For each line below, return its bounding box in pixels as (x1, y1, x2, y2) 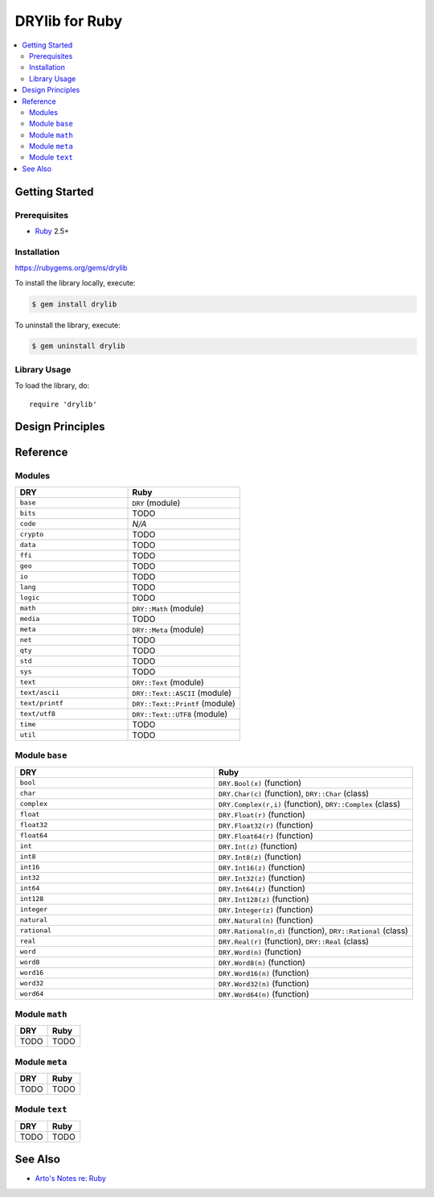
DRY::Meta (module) (132, 623, 204, 635)
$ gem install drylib (31, 299, 117, 309)
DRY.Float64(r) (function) (218, 829, 313, 841)
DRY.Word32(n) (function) (218, 977, 309, 989)
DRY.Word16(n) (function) (218, 967, 309, 978)
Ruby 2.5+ (35, 226, 70, 236)
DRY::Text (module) (132, 677, 204, 688)
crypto (19, 530, 44, 539)
